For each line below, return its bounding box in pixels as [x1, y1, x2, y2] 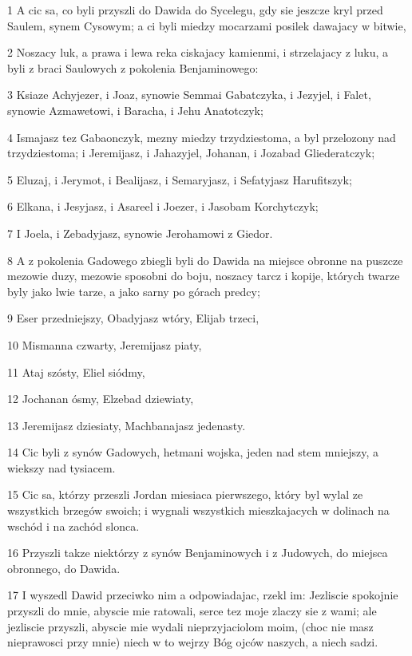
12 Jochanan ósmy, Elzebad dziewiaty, [7, 390, 194, 407]
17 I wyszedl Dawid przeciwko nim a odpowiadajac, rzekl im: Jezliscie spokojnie [7, 587, 398, 603]
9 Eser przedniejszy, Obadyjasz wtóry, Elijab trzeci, [7, 310, 259, 326]
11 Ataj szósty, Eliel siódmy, [7, 363, 145, 380]
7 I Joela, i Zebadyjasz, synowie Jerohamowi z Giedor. [7, 224, 273, 241]
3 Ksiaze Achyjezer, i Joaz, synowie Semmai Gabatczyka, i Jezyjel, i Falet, [7, 86, 371, 103]
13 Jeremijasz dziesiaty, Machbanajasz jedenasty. [7, 417, 246, 433]
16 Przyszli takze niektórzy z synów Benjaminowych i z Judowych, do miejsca [7, 544, 388, 561]
